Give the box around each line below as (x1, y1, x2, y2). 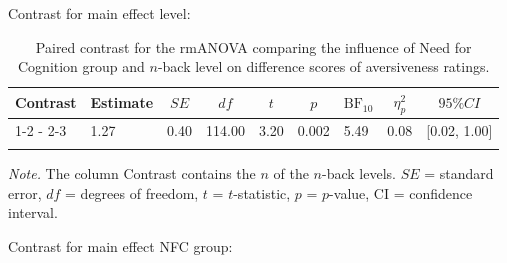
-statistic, (233, 182, 291, 203)
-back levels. (322, 163, 396, 184)
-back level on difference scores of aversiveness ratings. (157, 56, 490, 77)
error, (8, 182, 42, 203)
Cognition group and (17, 56, 145, 77)
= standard (424, 163, 494, 184)
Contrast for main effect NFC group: (8, 235, 233, 256)
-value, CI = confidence (329, 182, 473, 203)
